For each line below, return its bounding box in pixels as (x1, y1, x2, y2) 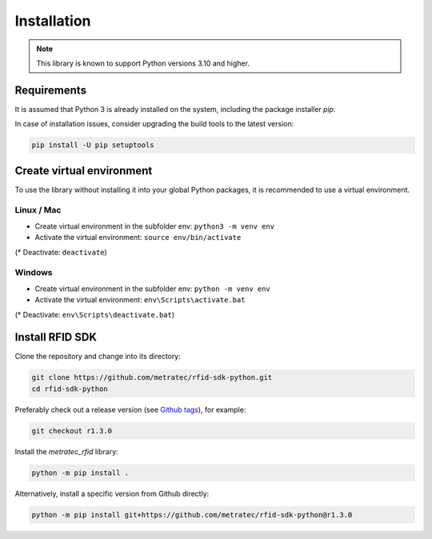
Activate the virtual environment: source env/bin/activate (34, 233, 242, 242)
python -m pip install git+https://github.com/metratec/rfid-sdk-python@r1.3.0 (31, 510, 353, 519)
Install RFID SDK (14, 330, 98, 344)
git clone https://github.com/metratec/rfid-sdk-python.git (31, 373, 273, 382)
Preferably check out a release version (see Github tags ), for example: (14, 405, 246, 414)
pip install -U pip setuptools (31, 141, 155, 150)
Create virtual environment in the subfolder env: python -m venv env (34, 284, 271, 293)
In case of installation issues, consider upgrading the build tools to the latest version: (14, 119, 294, 129)
